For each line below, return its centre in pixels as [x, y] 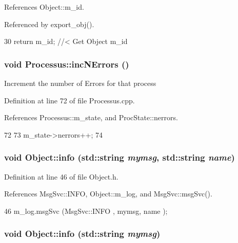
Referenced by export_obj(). [49, 24]
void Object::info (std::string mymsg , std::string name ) [120, 157]
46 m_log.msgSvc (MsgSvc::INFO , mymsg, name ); [86, 211]
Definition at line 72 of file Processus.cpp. [70, 100]
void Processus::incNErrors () [67, 64]
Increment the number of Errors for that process [80, 83]
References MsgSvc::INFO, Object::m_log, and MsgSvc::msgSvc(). [108, 194]
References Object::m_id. [44, 7]
